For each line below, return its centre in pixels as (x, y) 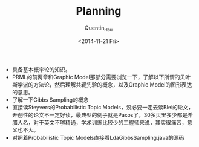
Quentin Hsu (99, 28)
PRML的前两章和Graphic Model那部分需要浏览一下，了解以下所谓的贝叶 (101, 77)
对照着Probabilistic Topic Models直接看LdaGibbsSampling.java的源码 (98, 137)
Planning (99, 11)
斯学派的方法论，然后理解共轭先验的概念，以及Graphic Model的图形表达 (102, 84)
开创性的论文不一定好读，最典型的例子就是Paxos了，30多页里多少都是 (100, 115)
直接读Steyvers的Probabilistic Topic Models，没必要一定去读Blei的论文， (103, 107)
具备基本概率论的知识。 (41, 69)
